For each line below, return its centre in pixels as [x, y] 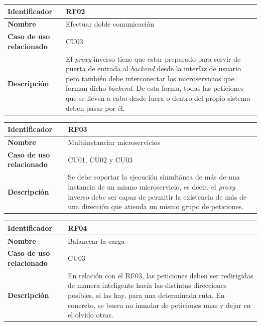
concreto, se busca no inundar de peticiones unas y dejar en [159, 305]
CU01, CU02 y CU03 [100, 159]
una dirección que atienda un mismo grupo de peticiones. [156, 206]
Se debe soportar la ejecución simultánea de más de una [154, 177]
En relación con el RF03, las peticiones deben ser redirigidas [161, 275]
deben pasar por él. [95, 108]
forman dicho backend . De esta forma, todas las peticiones [155, 88]
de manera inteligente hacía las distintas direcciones [147, 285]
